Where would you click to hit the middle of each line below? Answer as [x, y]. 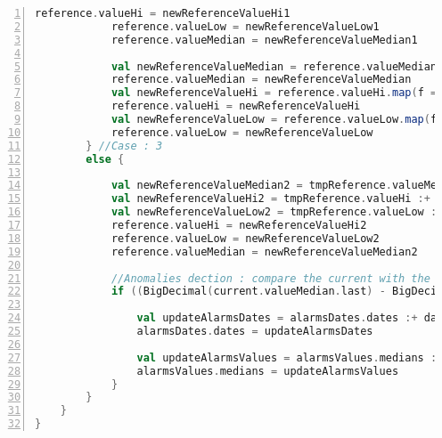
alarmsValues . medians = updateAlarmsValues [268, 371]
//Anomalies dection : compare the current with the [270, 278]
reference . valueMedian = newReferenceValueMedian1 [264, 40]
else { [105, 159]
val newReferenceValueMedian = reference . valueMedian [274, 66]
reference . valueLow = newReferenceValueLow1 [245, 26]
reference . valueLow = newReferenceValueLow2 [245, 238]
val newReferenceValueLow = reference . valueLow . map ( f [274, 119]
